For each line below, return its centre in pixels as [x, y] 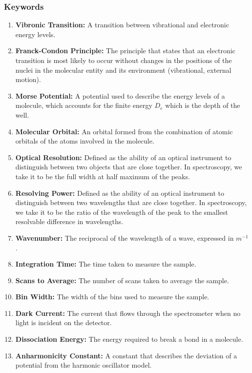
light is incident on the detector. [63, 322]
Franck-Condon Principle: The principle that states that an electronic [125, 51]
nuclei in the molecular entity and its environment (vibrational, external [123, 70]
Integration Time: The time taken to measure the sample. [106, 264]
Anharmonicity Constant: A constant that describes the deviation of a [126, 355]
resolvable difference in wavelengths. [69, 221]
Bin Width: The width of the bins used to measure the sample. [112, 297]
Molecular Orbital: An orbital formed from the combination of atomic [124, 131]
